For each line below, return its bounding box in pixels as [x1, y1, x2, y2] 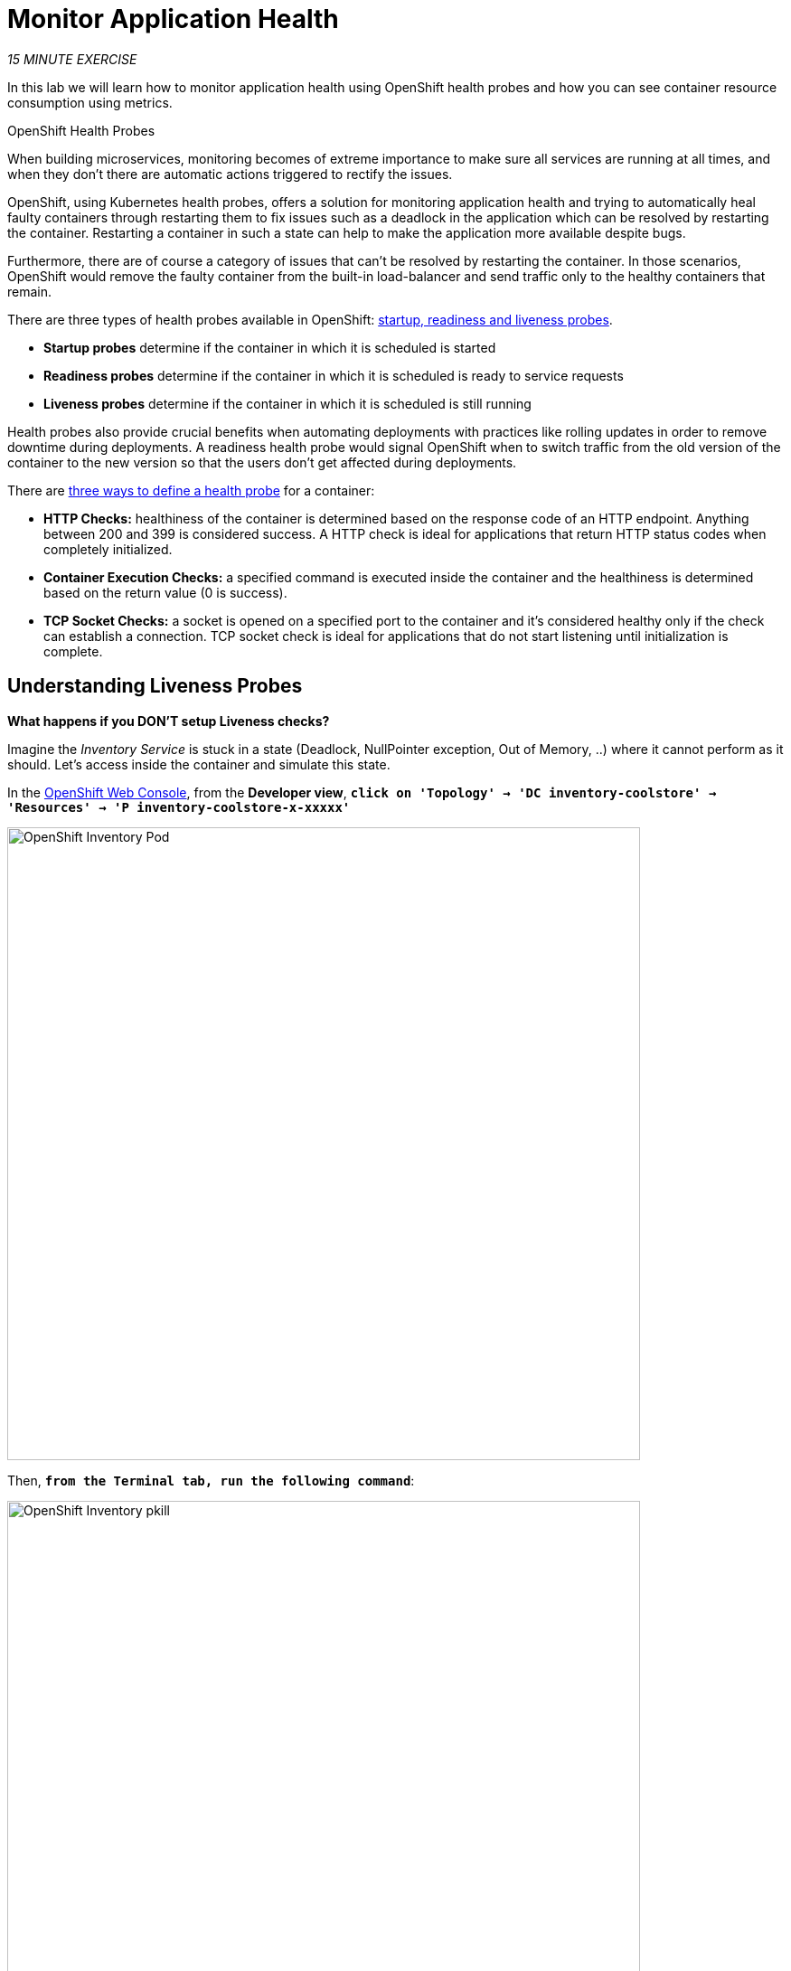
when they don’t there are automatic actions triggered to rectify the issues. [7, 165, 453, 182]
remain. [7, 283, 52, 299]
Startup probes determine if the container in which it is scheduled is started [43, 339, 496, 355]
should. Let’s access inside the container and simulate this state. [7, 756, 391, 772]
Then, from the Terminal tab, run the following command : [7, 1472, 415, 1488]
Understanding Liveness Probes [7, 674, 303, 698]
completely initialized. [43, 541, 173, 557]
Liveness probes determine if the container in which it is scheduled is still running [43, 395, 532, 411]
